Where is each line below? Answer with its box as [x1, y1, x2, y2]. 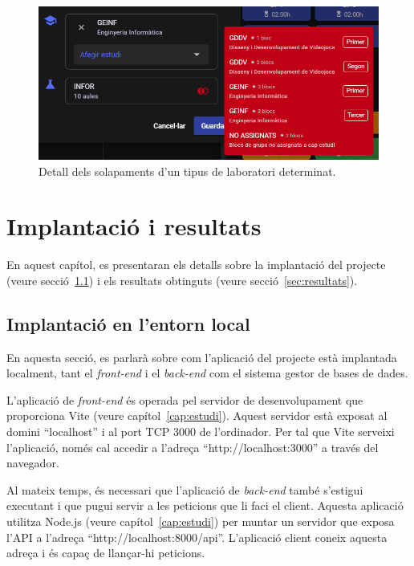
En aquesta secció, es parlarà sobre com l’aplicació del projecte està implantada [6, 348, 397, 365]
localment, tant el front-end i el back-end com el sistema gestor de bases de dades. [6, 364, 408, 381]
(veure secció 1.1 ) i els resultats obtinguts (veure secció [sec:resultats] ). [6, 271, 358, 288]
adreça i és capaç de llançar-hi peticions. [6, 544, 205, 561]
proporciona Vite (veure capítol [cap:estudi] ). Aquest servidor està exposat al [6, 407, 388, 424]
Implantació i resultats [6, 210, 262, 242]
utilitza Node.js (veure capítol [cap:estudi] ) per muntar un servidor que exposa [6, 513, 395, 530]
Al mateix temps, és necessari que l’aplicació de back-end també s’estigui [6, 481, 363, 498]
